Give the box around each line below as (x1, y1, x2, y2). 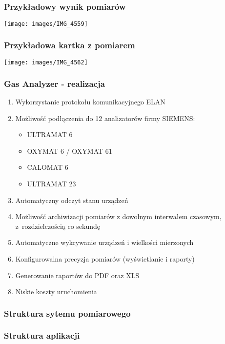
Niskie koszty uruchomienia (15, 286, 97, 297)
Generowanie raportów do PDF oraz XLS (15, 270, 140, 280)
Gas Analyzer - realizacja (4, 77, 105, 89)
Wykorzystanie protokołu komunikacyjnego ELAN (15, 96, 165, 106)
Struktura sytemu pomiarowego (4, 307, 131, 319)
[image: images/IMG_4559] (4, 20, 88, 28)
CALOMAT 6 (27, 162, 68, 172)
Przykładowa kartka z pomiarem (4, 39, 135, 51)
